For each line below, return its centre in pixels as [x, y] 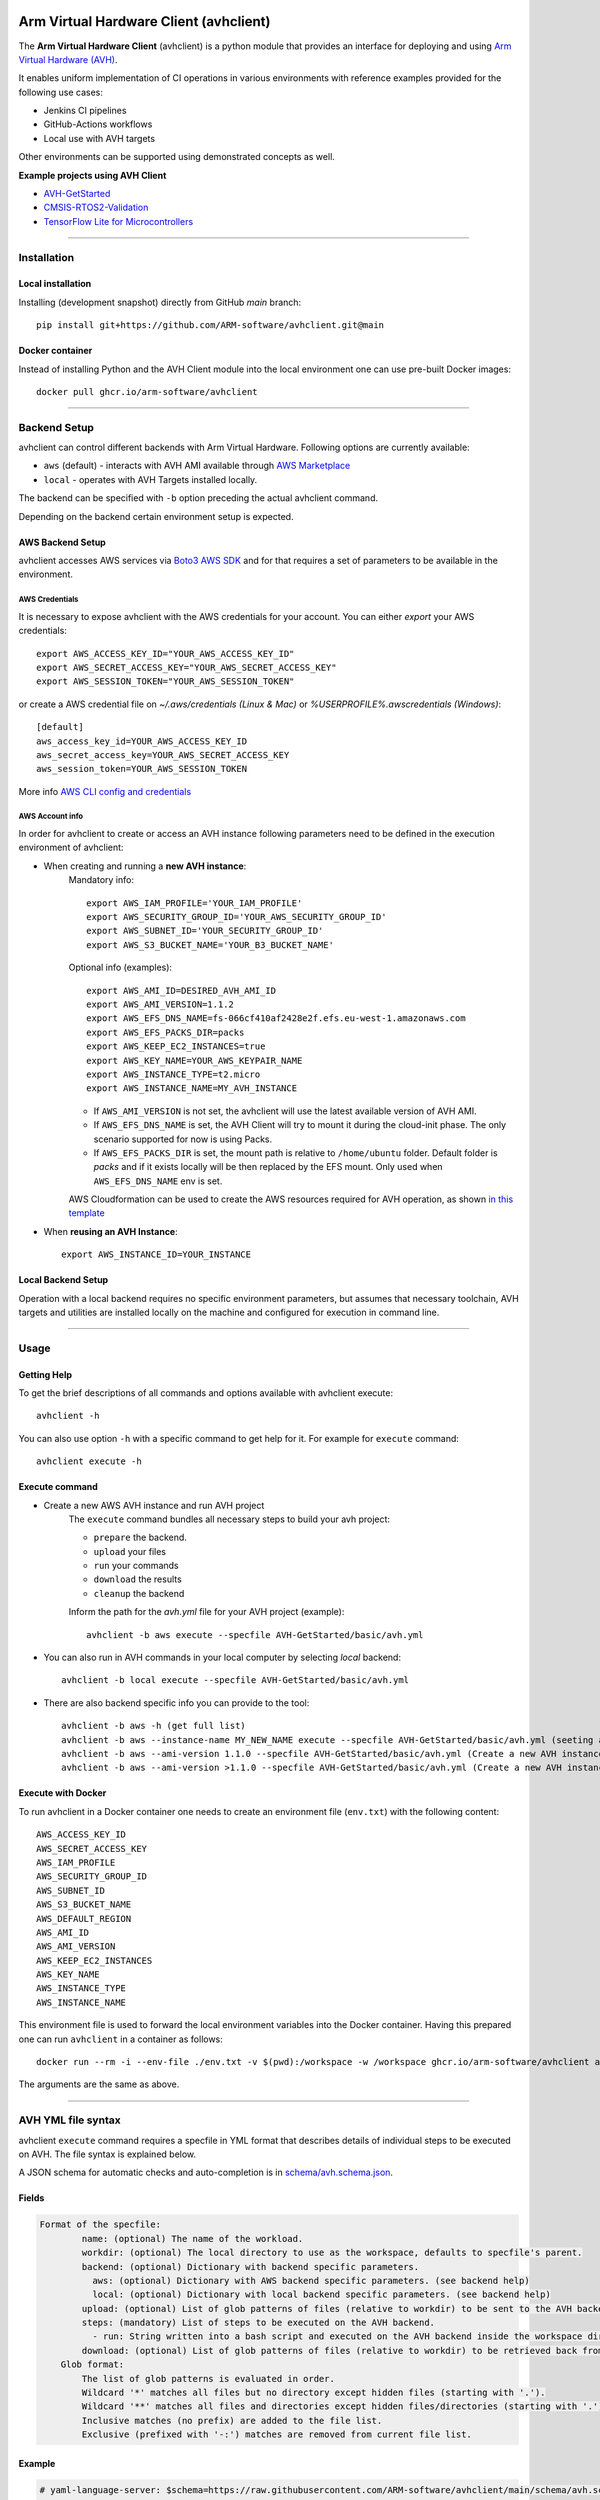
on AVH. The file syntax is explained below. [107, 2154]
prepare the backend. [140, 1537]
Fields [31, 2198]
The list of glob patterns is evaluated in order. [208, 2378]
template [86, 1213]
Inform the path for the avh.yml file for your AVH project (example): [206, 1612]
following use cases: [61, 92]
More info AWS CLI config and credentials [105, 791]
